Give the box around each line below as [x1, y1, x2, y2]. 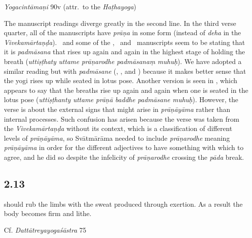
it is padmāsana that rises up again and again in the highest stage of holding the [4, 46, 245, 57]
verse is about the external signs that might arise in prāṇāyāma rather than [4, 104, 231, 114]
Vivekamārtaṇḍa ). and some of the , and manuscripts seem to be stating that [4, 37, 245, 47]
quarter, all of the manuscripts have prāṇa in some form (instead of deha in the [4, 27, 241, 38]
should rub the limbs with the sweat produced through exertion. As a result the [4, 198, 243, 209]
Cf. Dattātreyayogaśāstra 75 [4, 224, 86, 235]
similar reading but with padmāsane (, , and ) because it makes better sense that [4, 65, 246, 76]
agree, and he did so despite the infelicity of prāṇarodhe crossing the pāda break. [4, 151, 244, 162]
